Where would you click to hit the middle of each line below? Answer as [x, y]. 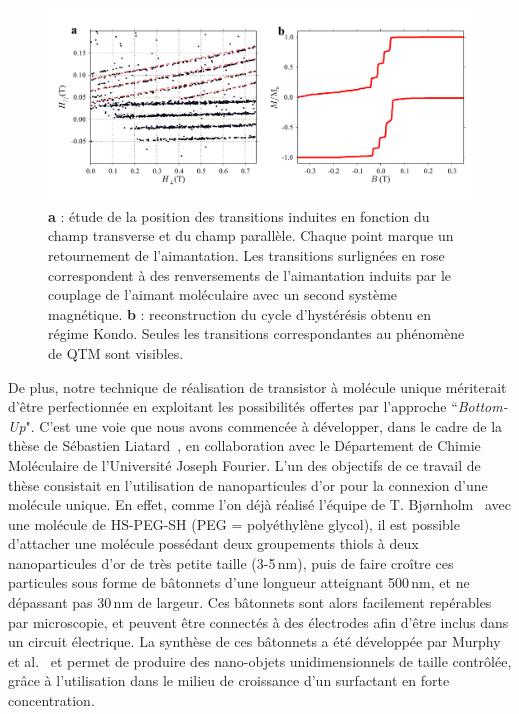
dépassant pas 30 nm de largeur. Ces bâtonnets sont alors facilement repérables [250, 602]
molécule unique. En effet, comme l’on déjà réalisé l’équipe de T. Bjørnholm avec [259, 504]
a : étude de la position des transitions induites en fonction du [239, 215]
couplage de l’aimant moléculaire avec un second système [223, 294]
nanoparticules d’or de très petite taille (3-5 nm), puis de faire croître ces [231, 562]
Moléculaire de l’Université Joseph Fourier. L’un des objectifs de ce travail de [244, 464]
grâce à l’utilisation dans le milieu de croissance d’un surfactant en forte [229, 680]
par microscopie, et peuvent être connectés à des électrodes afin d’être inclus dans [258, 621]
